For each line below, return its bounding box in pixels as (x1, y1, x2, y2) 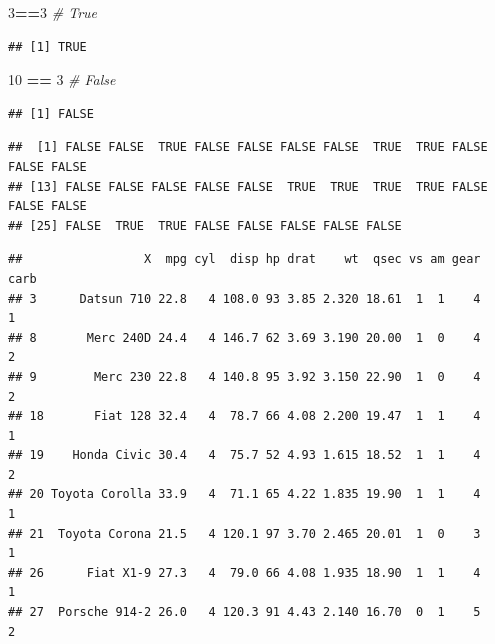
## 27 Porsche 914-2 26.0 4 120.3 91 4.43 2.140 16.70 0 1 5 (8, 605, 481, 620)
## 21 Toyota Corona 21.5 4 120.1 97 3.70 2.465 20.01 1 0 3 (8, 526, 481, 541)
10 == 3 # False (8, 69, 116, 90)
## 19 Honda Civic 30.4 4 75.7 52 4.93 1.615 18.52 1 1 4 (8, 448, 481, 463)
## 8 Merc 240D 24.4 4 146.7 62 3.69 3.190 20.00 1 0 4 (8, 330, 481, 345)
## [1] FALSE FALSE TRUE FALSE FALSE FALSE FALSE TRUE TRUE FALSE (8, 140, 488, 155)
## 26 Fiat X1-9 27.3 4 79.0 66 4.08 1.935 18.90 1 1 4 (8, 565, 481, 580)
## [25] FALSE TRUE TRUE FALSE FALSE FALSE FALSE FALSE (8, 218, 402, 233)
